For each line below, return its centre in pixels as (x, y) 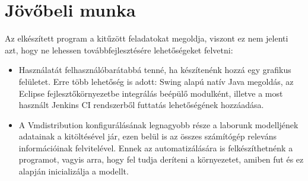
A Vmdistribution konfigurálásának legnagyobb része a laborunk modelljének (158, 124)
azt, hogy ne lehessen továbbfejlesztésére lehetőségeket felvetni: (119, 50)
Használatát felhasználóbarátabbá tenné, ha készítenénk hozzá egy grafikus (155, 70)
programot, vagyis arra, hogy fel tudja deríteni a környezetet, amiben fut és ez (161, 159)
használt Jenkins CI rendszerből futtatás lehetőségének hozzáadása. (141, 105)
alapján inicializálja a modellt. (74, 171)
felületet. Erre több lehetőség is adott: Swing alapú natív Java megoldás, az (156, 81)
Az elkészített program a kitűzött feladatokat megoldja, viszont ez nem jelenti (147, 38)
